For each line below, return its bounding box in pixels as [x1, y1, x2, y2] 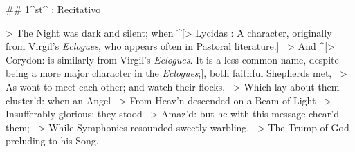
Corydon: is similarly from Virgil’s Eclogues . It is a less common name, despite [6, 52, 339, 66]
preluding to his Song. [6, 133, 99, 148]
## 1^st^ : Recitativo [6, 2, 101, 16]
